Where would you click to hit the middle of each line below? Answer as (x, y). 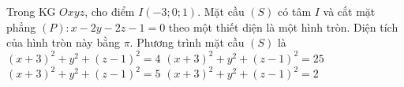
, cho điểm (110, 11)
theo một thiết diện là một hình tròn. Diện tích (283, 26)
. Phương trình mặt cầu (187, 42)
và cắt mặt (349, 11)
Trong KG (31, 11)
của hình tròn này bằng (63, 42)
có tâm (295, 11)
